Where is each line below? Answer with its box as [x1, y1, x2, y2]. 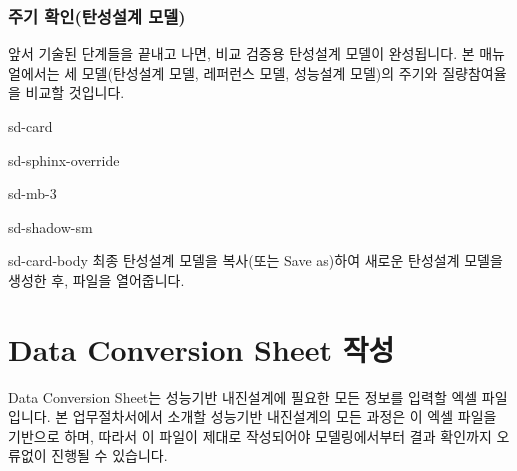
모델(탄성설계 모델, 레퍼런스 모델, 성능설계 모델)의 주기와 [81, 62, 438, 83]
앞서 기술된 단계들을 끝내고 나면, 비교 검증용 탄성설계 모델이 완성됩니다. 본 [8, 43, 475, 64]
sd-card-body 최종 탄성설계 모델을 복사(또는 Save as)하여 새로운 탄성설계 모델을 [8, 250, 503, 271]
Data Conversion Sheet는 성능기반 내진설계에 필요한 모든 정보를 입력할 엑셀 [8, 386, 478, 407]
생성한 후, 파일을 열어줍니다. [8, 269, 185, 290]
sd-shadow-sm [8, 216, 93, 237]
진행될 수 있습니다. [51, 445, 168, 466]
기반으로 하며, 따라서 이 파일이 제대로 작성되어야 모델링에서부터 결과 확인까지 [8, 425, 492, 446]
